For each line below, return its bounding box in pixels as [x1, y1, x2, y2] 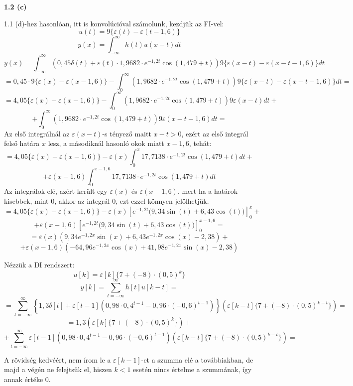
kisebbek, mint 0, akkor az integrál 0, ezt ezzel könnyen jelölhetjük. [4, 196, 209, 206]
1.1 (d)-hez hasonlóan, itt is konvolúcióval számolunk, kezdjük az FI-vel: [4, 18, 224, 28]
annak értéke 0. [4, 374, 51, 384]
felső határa [4, 138, 40, 148]
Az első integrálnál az [4, 128, 70, 138]
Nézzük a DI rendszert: [4, 259, 75, 270]
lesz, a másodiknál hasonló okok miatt [48, 138, 164, 148]
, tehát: [189, 138, 212, 148]
